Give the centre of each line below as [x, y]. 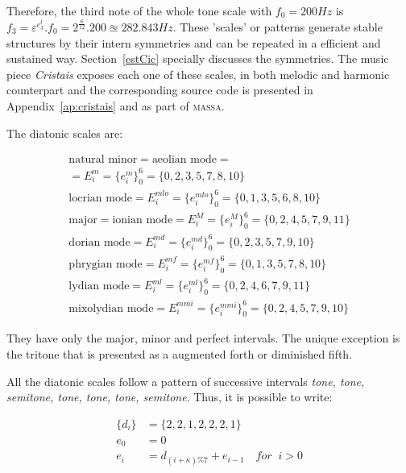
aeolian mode [184, 160]
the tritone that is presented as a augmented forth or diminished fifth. [180, 354]
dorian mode [99, 242]
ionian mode [143, 220]
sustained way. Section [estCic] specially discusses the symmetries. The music [198, 58]
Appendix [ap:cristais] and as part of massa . [116, 105]
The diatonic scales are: [65, 133]
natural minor [103, 160]
